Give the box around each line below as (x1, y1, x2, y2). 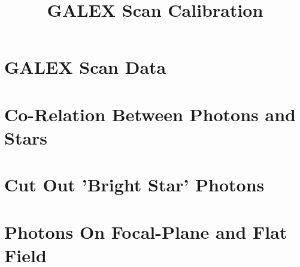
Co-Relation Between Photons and (4, 101, 296, 126)
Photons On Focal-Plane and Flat (4, 219, 287, 244)
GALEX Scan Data (4, 55, 166, 79)
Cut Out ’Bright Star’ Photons (4, 172, 265, 197)
